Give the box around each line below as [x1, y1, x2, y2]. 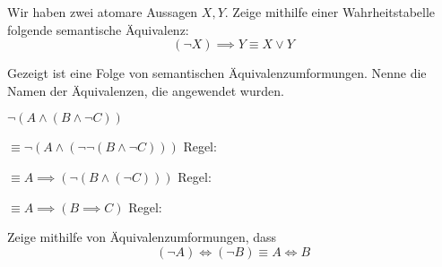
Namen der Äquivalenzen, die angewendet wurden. [7, 81, 284, 99]
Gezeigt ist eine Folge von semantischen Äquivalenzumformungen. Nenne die [7, 64, 427, 82]
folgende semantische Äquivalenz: [7, 20, 189, 39]
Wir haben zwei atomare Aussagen [7, 3, 198, 21]
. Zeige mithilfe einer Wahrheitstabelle [224, 3, 436, 21]
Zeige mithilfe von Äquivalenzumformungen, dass [7, 228, 277, 246]
